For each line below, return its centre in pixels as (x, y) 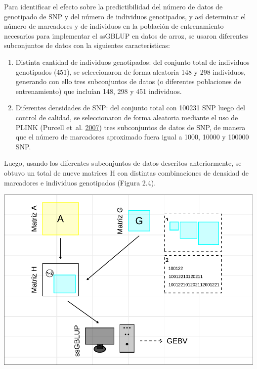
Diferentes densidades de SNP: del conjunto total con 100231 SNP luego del (130, 108)
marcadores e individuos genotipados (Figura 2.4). (80, 182)
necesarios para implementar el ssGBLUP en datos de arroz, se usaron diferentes (126, 35)
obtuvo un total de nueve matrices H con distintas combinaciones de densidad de (127, 172)
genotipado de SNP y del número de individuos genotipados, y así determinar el (125, 16)
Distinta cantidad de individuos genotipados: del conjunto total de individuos (132, 62)
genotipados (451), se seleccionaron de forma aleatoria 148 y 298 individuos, (130, 71)
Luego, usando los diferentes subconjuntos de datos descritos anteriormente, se (123, 163)
